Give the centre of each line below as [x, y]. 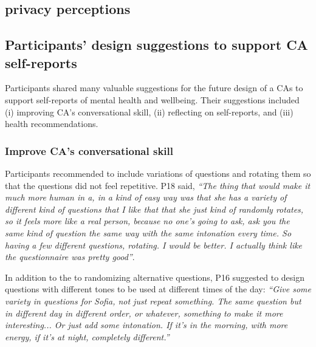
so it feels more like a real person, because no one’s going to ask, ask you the [147, 221]
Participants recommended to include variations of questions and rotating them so [158, 173]
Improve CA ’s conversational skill [89, 150]
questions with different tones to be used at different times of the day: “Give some [158, 289]
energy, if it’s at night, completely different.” [87, 336]
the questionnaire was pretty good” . [70, 257]
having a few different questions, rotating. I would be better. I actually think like [154, 245]
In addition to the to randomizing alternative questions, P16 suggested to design [155, 277]
